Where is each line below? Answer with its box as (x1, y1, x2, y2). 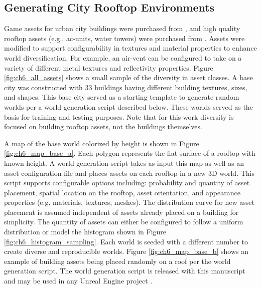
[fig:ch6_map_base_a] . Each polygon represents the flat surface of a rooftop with (4, 148, 255, 158)
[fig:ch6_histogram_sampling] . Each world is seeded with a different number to (4, 236, 248, 246)
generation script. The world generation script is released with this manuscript (4, 265, 245, 276)
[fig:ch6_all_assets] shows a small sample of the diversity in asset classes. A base (4, 72, 253, 83)
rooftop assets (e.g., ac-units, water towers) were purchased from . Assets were (4, 33, 245, 43)
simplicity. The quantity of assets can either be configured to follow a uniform (4, 216, 243, 227)
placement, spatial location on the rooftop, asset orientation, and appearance (4, 187, 240, 197)
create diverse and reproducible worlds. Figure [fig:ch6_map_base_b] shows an (4, 246, 248, 256)
